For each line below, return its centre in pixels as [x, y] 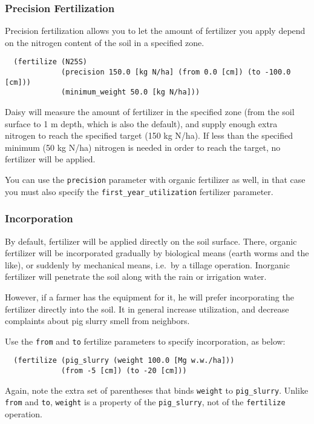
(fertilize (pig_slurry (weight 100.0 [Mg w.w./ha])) [124, 361]
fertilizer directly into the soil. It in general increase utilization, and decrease [147, 309]
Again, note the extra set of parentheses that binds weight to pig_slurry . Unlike [157, 390]
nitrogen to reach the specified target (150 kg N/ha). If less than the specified [149, 135]
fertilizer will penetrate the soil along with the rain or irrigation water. [136, 277]
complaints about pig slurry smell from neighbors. [97, 321]
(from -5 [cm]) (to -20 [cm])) [124, 371]
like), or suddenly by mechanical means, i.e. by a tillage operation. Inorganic [147, 264]
